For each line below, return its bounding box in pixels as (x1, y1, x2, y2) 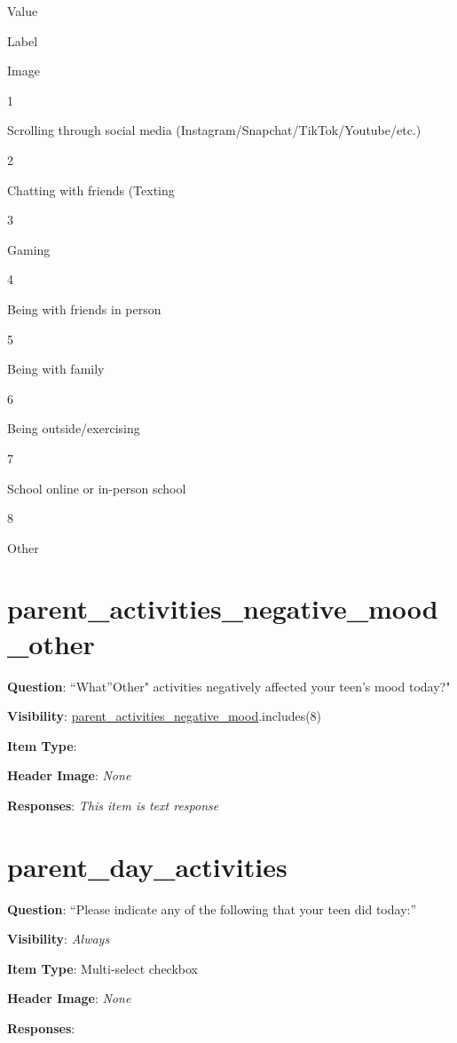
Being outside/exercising (7, 419, 140, 438)
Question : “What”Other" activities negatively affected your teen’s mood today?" (7, 676, 451, 695)
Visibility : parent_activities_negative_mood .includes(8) (7, 707, 322, 725)
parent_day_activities (7, 848, 288, 884)
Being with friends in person (7, 299, 162, 318)
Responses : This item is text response (7, 795, 219, 814)
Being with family (7, 360, 105, 378)
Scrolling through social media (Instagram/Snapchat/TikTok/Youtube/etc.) (7, 121, 422, 139)
